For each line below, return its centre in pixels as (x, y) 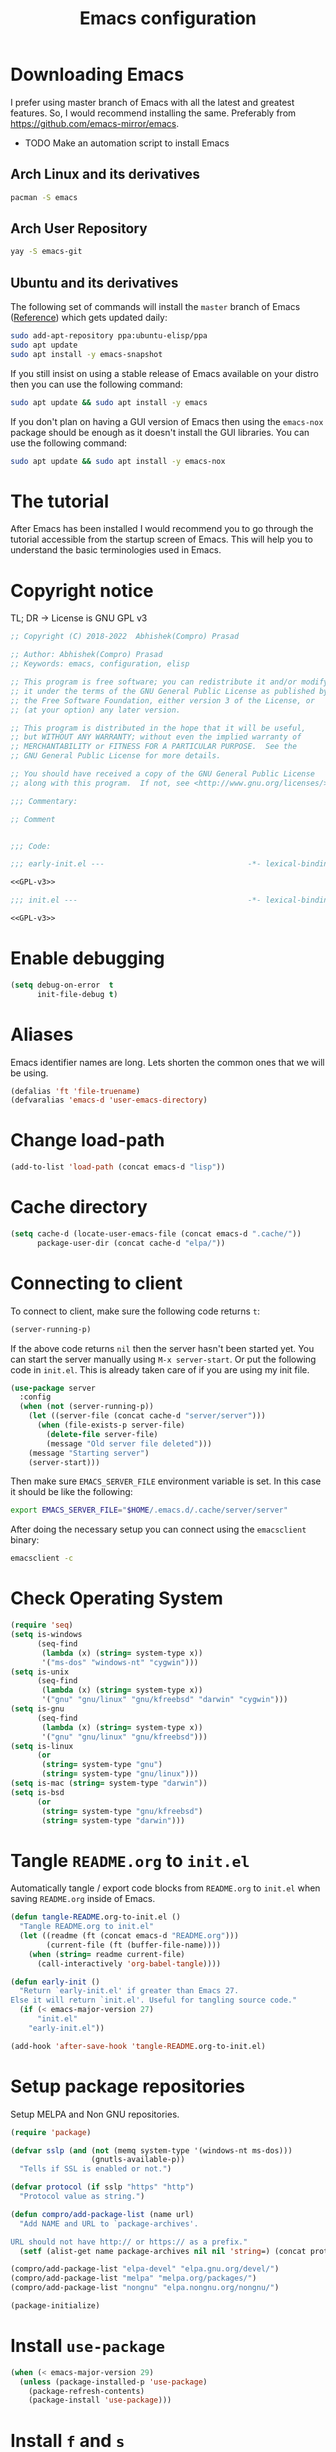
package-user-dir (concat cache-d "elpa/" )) (131, 1243)
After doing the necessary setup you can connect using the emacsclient (158, 1529)
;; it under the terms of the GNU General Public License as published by (169, 691)
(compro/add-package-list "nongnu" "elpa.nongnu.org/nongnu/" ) (145, 2288)
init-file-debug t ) (77, 994)
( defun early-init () (55, 1982)
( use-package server (53, 1388)
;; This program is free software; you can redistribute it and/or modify (169, 682)
